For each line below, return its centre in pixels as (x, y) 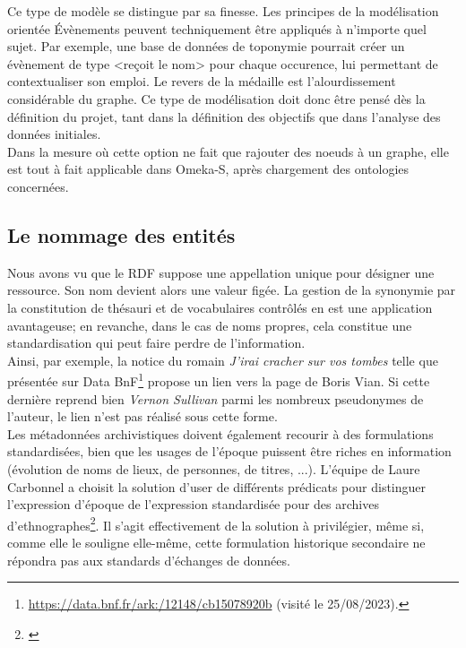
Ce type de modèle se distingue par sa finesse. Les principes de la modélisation (223, 11)
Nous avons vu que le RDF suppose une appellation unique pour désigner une (221, 272)
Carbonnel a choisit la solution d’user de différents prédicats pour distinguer (217, 486)
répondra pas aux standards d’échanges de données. (149, 560)
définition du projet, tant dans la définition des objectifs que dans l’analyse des (224, 116)
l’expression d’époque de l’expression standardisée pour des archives (193, 504)
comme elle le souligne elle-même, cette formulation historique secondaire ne (216, 542)
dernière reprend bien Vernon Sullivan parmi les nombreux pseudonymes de (216, 398)
